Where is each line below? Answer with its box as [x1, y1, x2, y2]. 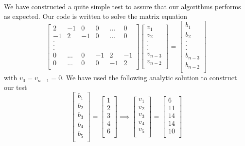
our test [4, 82, 27, 92]
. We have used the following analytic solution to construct [62, 73, 237, 83]
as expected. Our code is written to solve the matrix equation [4, 11, 188, 21]
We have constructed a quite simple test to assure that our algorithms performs [4, 1, 241, 11]
